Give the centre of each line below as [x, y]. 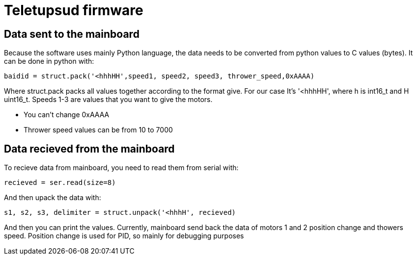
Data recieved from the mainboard [89, 149]
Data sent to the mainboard [72, 34]
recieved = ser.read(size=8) [60, 183]
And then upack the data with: [53, 198]
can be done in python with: [49, 61]
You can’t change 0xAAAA [67, 115]
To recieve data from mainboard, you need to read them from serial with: [121, 168]
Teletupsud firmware [74, 10]
